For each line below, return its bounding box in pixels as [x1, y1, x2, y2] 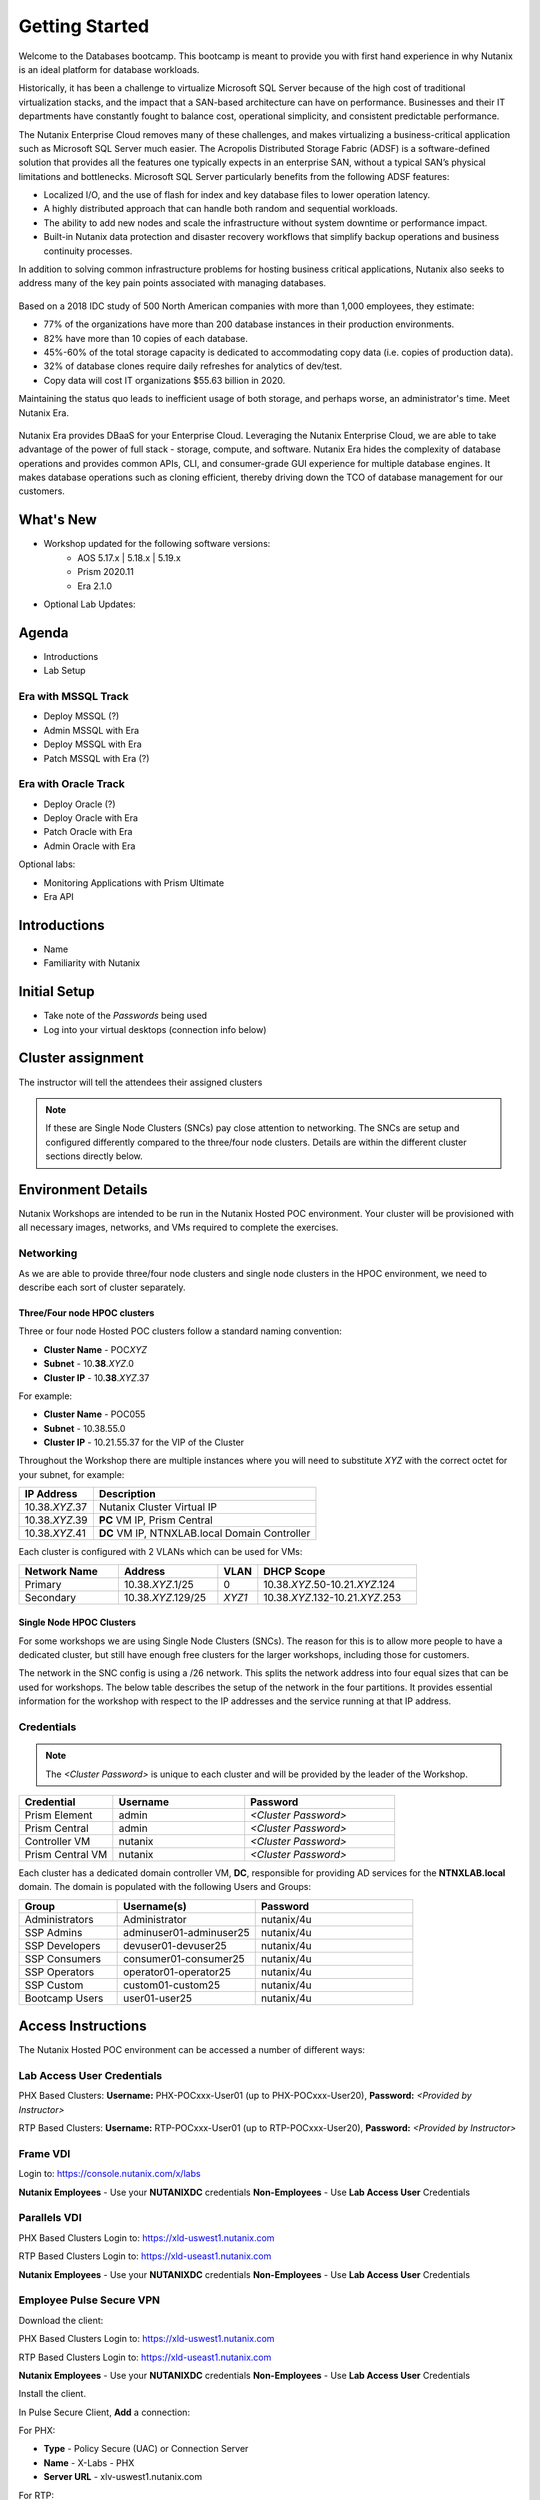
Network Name [24, 1564, 99, 1578]
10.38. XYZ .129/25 [123, 1590, 207, 1604]
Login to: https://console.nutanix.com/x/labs [18, 2168, 201, 2180]
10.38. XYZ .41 [24, 1526, 87, 1540]
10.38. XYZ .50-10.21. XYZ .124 [263, 1577, 396, 1591]
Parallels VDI [18, 2211, 82, 2225]
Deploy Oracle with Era [43, 812, 139, 824]
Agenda [18, 624, 69, 641]
